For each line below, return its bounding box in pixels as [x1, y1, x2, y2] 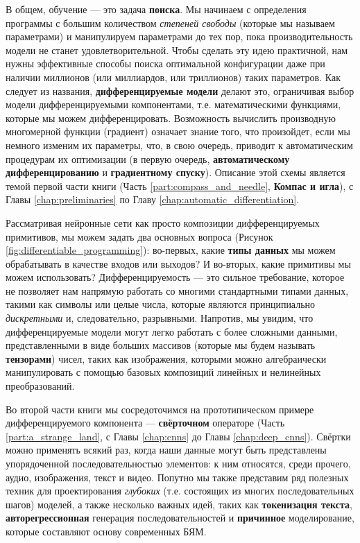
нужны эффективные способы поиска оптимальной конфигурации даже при [6, 56, 325, 71]
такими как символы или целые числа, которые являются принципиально [6, 297, 316, 311]
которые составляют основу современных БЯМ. [6, 524, 207, 538]
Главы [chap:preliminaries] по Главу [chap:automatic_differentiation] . [6, 192, 300, 207]
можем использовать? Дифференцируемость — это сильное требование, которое [6, 270, 345, 284]
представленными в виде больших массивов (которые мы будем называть [6, 338, 316, 352]
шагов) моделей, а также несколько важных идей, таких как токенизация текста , [6, 497, 352, 511]
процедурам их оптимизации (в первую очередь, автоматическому [6, 151, 290, 166]
